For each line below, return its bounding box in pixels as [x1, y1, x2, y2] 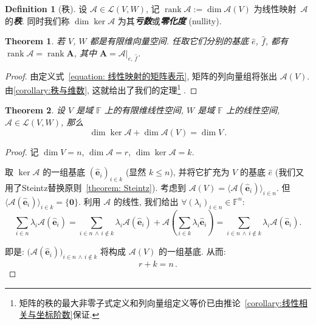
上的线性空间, [225, 104, 280, 116]
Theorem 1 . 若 [5, 35, 65, 47]
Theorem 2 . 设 [5, 104, 65, 116]
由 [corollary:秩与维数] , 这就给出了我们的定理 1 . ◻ [5, 82, 197, 96]
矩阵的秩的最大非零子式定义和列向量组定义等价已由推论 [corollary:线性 [19, 296, 299, 309]
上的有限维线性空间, [104, 104, 184, 116]
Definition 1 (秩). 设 [5, 2, 88, 15]
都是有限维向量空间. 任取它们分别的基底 [89, 35, 249, 47]
